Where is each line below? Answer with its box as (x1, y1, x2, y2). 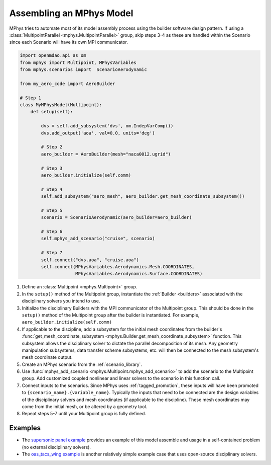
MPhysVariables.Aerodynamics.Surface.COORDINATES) (75, 271, 203, 277)
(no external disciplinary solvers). (22, 444, 91, 450)
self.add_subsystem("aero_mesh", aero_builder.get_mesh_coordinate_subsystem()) (41, 194, 245, 199)
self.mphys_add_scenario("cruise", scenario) (41, 236, 155, 242)
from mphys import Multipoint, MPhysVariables (20, 59, 137, 65)
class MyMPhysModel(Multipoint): (20, 102, 102, 108)
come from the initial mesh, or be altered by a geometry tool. (22, 404, 148, 410)
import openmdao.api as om (20, 53, 86, 58)
